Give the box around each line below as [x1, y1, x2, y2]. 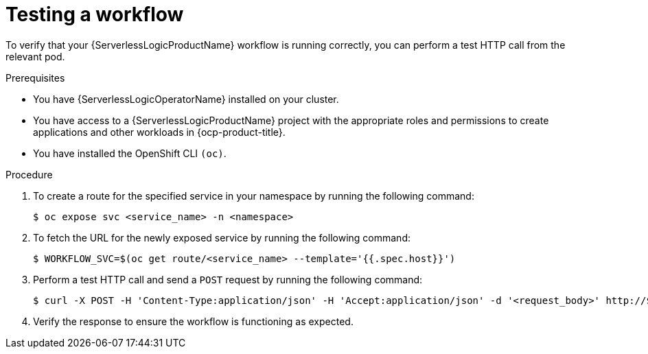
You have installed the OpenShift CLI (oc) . [33, 147, 227, 159]
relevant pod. [5, 50, 65, 62]
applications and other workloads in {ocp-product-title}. [33, 126, 286, 138]
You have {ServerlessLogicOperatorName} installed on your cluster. [33, 93, 339, 105]
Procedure [5, 168, 53, 180]
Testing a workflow [5, 3, 184, 26]
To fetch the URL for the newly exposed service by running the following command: [33, 231, 410, 244]
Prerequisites [5, 71, 65, 84]
